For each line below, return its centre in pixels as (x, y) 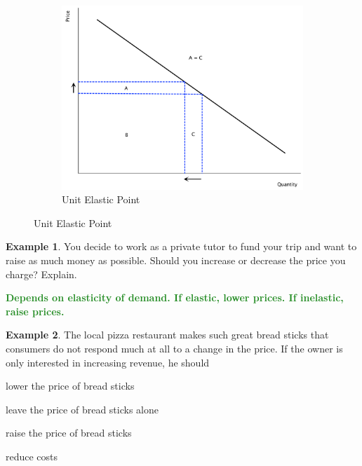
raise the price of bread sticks (69, 433)
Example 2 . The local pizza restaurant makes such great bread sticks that (167, 335)
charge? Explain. (41, 274)
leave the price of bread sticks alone (82, 409)
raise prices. (35, 311)
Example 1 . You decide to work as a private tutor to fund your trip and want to (181, 246)
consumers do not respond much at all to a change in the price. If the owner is (174, 349)
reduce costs (32, 457)
